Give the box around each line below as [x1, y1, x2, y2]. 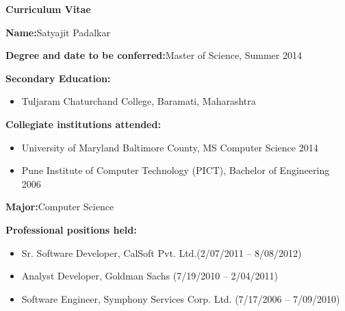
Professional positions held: [5, 222, 137, 236]
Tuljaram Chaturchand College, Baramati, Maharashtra [21, 94, 256, 108]
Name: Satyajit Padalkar [5, 25, 110, 39]
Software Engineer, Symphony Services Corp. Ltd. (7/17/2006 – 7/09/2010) [21, 291, 340, 306]
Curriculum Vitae [5, 2, 91, 16]
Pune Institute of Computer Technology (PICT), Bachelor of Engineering [21, 163, 330, 177]
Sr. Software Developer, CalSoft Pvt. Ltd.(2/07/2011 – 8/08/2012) [21, 245, 302, 260]
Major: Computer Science [5, 199, 114, 214]
